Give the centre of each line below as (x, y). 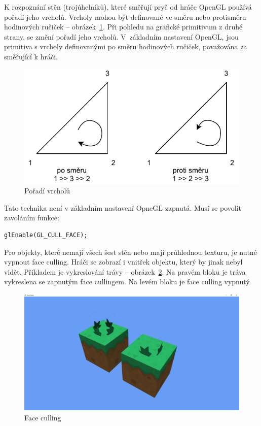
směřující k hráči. (31, 56)
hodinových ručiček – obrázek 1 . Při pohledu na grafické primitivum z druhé (123, 27)
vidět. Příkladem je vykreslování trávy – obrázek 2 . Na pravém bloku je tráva (125, 271)
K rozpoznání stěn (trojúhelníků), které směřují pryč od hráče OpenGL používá (128, 7)
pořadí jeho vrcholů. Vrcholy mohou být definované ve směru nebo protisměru (125, 17)
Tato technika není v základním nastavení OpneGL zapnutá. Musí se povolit (123, 207)
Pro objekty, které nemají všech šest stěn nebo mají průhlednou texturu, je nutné (130, 252)
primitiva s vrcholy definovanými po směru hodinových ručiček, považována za (126, 46)
